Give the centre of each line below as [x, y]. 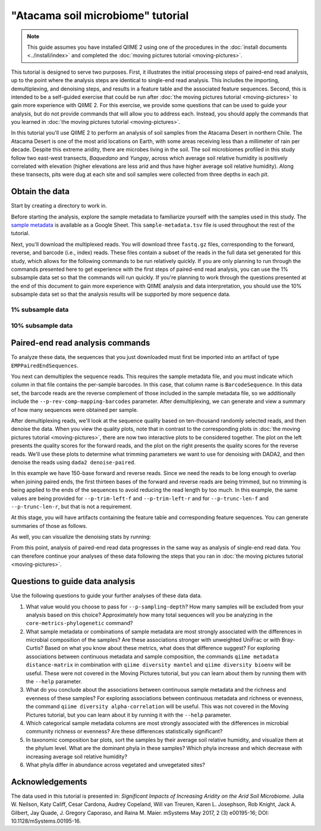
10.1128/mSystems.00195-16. [46, 821]
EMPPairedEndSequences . [45, 365]
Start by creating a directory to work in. [59, 206]
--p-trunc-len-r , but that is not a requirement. [71, 507]
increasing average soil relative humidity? [77, 757]
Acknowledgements [49, 782]
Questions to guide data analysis [73, 581]
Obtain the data [40, 191]
